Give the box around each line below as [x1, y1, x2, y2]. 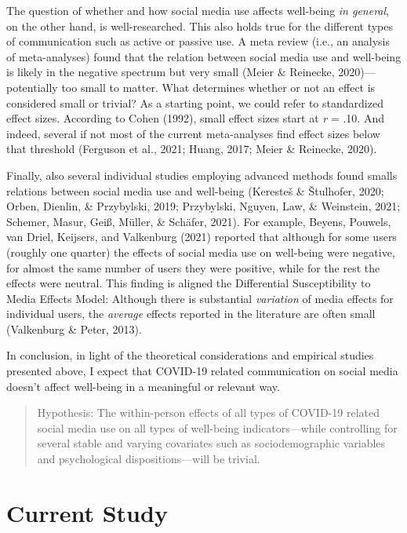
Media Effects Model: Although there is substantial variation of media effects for [6, 290, 394, 306]
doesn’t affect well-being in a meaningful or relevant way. [6, 378, 280, 394]
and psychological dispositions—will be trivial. [37, 451, 260, 467]
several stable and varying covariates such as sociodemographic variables [37, 435, 386, 451]
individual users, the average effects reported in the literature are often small [6, 305, 376, 322]
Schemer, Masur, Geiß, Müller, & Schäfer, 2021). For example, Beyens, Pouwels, [6, 213, 391, 229]
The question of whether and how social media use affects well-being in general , [6, 2, 390, 18]
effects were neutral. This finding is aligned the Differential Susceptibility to [6, 275, 371, 291]
